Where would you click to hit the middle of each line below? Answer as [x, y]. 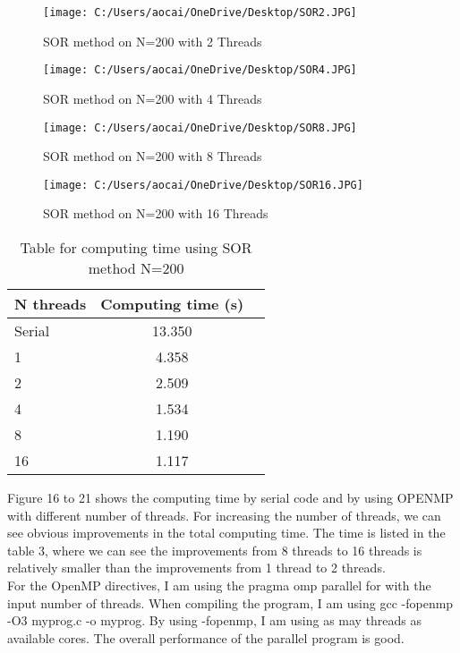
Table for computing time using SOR [136, 247]
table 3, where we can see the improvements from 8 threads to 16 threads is [215, 550]
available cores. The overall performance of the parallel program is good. [206, 637]
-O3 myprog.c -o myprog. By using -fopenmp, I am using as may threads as [215, 620]
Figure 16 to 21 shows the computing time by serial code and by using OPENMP [230, 497]
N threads [51, 304]
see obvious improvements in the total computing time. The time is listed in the [226, 533]
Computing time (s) [172, 304]
